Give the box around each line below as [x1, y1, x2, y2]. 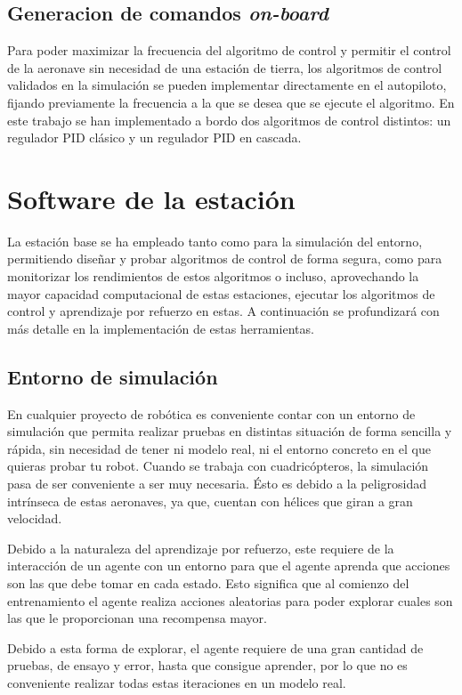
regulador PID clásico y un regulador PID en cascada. [7, 128, 302, 147]
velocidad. [7, 509, 62, 528]
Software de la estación [7, 180, 296, 216]
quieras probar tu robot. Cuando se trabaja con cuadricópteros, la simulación [7, 457, 429, 475]
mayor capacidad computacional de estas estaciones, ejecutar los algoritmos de [7, 284, 435, 303]
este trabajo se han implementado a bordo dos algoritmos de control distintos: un [7, 110, 451, 129]
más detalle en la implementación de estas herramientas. [7, 319, 314, 337]
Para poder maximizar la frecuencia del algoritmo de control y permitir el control [7, 41, 451, 60]
